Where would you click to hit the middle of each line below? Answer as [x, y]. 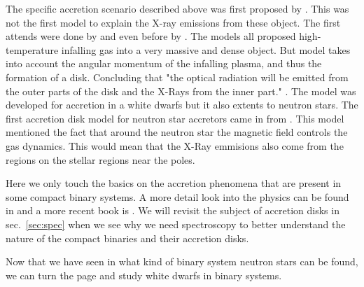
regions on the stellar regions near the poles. [100, 159]
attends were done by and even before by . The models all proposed [151, 36]
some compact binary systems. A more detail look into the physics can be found [177, 196]
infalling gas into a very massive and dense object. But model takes [206, 49]
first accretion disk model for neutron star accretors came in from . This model [175, 118]
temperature [32, 49]
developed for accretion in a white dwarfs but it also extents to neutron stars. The [182, 105]
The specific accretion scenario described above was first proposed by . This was [177, 8]
